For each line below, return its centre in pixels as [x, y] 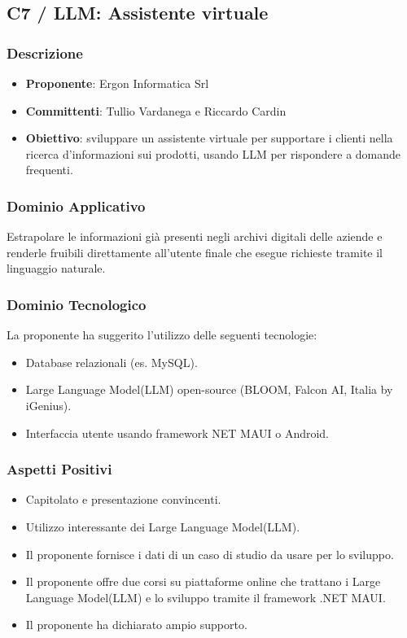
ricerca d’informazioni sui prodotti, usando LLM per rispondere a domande [213, 153]
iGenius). [48, 405]
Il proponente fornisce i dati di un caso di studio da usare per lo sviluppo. [210, 554]
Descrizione [45, 52]
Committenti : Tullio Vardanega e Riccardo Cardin [156, 110]
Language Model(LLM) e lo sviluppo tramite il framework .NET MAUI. [206, 597]
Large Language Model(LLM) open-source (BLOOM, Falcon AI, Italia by [209, 389]
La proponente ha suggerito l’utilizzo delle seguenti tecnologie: [162, 335]
